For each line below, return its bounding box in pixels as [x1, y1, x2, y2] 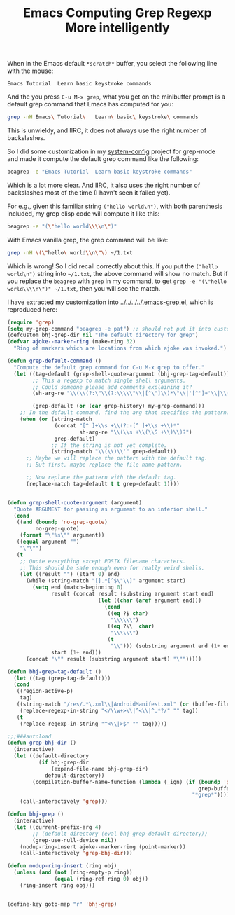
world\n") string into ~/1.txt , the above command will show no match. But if [7, 269, 228, 277]
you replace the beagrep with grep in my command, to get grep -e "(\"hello [7, 277, 227, 285]
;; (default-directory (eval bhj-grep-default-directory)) [32, 830, 208, 837]
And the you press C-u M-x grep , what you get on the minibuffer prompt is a [7, 92, 225, 101]
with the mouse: [7, 67, 54, 75]
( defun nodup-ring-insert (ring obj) [7, 862, 117, 869]
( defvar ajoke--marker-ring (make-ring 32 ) [7, 338, 136, 345]
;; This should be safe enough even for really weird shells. [20, 564, 205, 572]
